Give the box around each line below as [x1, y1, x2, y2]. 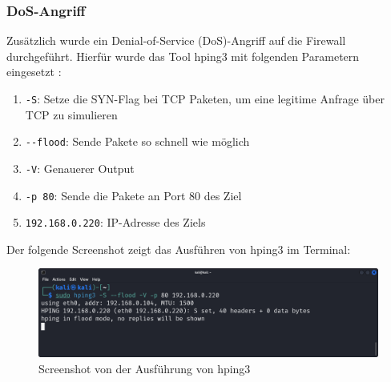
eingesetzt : [6, 63, 62, 80]
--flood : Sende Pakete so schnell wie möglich [25, 133, 250, 150]
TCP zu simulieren [25, 106, 118, 123]
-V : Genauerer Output [25, 159, 135, 176]
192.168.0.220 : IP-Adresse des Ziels [25, 214, 206, 231]
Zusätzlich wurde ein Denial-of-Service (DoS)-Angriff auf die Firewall [6, 32, 346, 49]
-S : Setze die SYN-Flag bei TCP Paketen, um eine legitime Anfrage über [25, 90, 385, 107]
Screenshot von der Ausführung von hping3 [38, 360, 251, 377]
